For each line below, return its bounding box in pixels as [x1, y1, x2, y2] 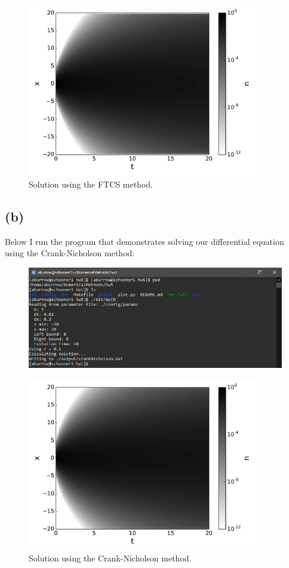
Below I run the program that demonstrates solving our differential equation [5, 235, 284, 247]
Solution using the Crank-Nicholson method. [29, 552, 192, 564]
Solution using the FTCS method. [29, 177, 153, 190]
